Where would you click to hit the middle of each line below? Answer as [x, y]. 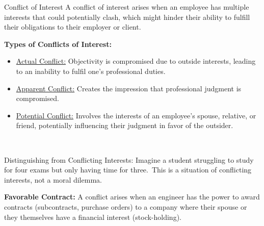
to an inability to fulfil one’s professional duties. [91, 71]
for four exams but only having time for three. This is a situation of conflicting [128, 170]
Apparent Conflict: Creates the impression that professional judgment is [129, 88]
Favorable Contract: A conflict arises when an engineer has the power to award [132, 197]
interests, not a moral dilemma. [53, 179]
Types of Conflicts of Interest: [58, 44]
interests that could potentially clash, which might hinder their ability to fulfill [127, 17]
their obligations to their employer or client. [73, 27]
